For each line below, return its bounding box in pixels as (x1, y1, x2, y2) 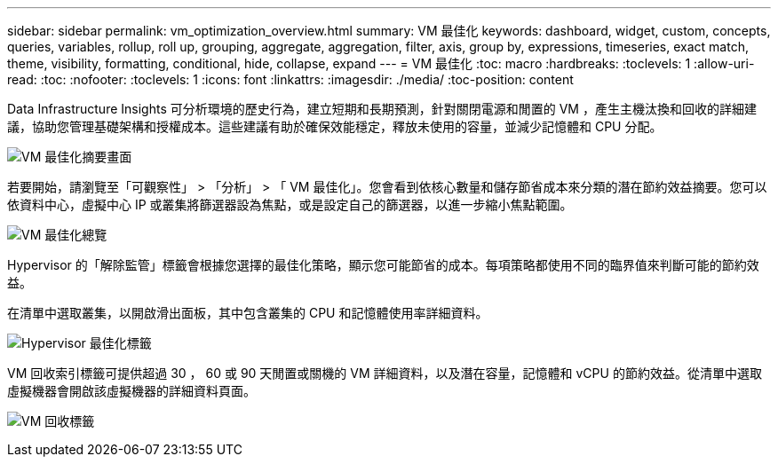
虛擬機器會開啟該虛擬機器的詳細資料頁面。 (7, 383, 256, 398)
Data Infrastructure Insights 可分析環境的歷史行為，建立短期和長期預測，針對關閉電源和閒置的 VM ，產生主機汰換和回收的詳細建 (7, 101, 757, 116)
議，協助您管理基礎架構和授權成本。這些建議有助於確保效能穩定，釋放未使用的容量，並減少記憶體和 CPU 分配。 (7, 119, 663, 134)
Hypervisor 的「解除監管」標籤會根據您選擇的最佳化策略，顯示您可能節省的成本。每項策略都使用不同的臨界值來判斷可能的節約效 (7, 257, 759, 272)
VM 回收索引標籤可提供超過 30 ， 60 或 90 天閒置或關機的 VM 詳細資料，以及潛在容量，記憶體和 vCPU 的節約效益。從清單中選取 (7, 366, 762, 381)
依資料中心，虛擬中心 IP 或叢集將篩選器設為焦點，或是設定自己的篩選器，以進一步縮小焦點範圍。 (7, 197, 573, 212)
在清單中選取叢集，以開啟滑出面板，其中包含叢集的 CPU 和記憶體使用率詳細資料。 (7, 305, 488, 320)
